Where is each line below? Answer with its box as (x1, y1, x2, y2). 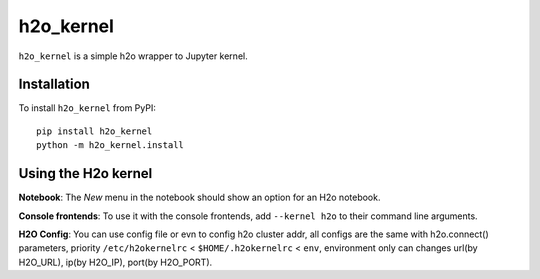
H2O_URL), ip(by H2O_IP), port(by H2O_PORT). (18, 256, 213, 268)
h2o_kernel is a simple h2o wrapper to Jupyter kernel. (18, 50, 249, 62)
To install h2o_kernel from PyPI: (18, 102, 157, 114)
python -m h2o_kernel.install (36, 140, 185, 151)
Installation (18, 76, 90, 93)
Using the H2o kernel (18, 165, 153, 182)
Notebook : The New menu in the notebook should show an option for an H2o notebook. (18, 191, 381, 204)
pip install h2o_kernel (36, 125, 153, 137)
